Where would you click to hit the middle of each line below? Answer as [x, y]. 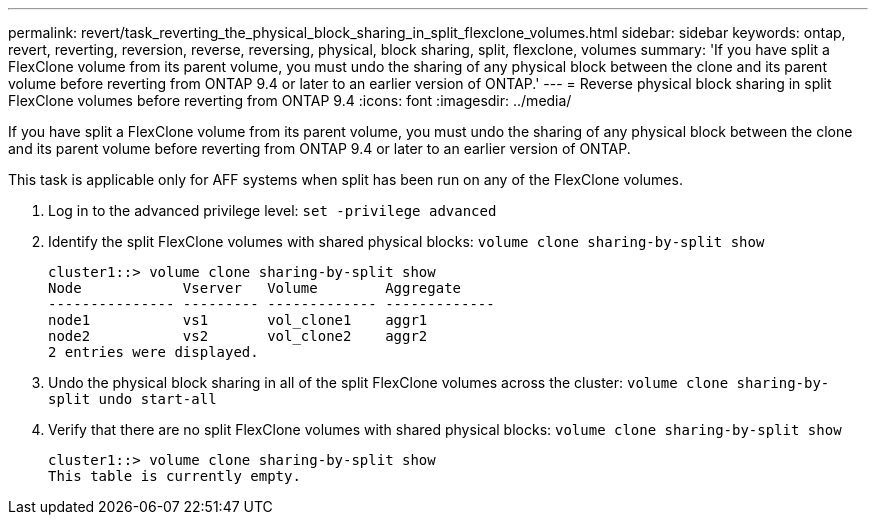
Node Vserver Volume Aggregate [255, 288]
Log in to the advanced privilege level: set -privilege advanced [272, 210]
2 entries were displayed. [153, 352]
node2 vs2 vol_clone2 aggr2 [238, 336]
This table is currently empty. [174, 476]
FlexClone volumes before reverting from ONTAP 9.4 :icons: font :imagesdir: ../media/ [290, 100]
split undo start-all [132, 399]
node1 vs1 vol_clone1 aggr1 [238, 320]
